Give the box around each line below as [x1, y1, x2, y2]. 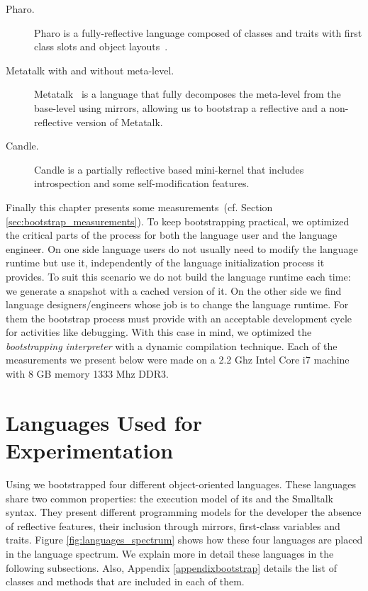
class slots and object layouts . [34, 39, 168, 54]
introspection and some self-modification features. [34, 176, 250, 191]
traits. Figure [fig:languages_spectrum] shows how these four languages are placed [6, 532, 363, 547]
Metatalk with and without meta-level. [6, 62, 174, 77]
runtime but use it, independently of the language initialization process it [6, 255, 325, 270]
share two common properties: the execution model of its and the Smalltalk [6, 490, 333, 505]
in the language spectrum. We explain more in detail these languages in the [6, 546, 334, 561]
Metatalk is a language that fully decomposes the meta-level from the [34, 86, 341, 101]
